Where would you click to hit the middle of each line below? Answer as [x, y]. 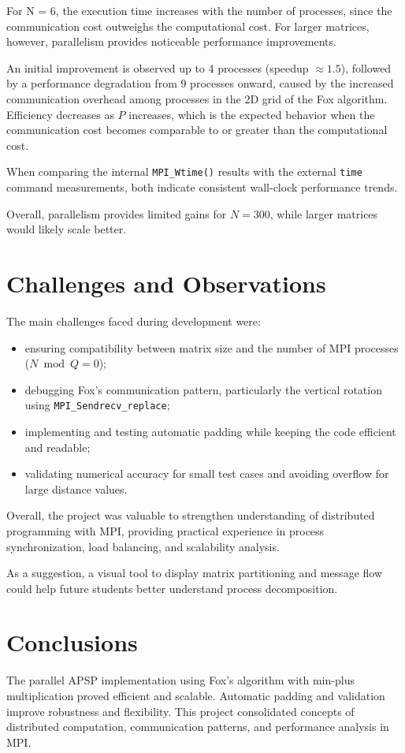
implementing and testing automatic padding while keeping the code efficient [210, 431]
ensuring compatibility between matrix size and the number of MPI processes [212, 347]
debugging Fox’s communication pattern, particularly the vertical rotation [203, 389]
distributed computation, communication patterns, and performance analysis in [198, 727]
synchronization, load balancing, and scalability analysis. [143, 546]
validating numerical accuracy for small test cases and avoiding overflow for [207, 473]
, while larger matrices [324, 213]
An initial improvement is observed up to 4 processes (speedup [158, 67]
